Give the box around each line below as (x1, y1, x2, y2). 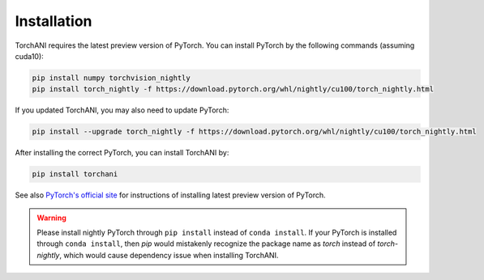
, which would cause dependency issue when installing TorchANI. (59, 250, 279, 260)
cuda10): (15, 51, 44, 61)
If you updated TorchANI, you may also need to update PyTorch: (15, 105, 229, 115)
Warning (36, 213, 66, 223)
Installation (15, 12, 92, 30)
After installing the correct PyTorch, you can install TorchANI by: (15, 148, 229, 158)
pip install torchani (32, 170, 118, 179)
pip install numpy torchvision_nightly (32, 73, 191, 83)
